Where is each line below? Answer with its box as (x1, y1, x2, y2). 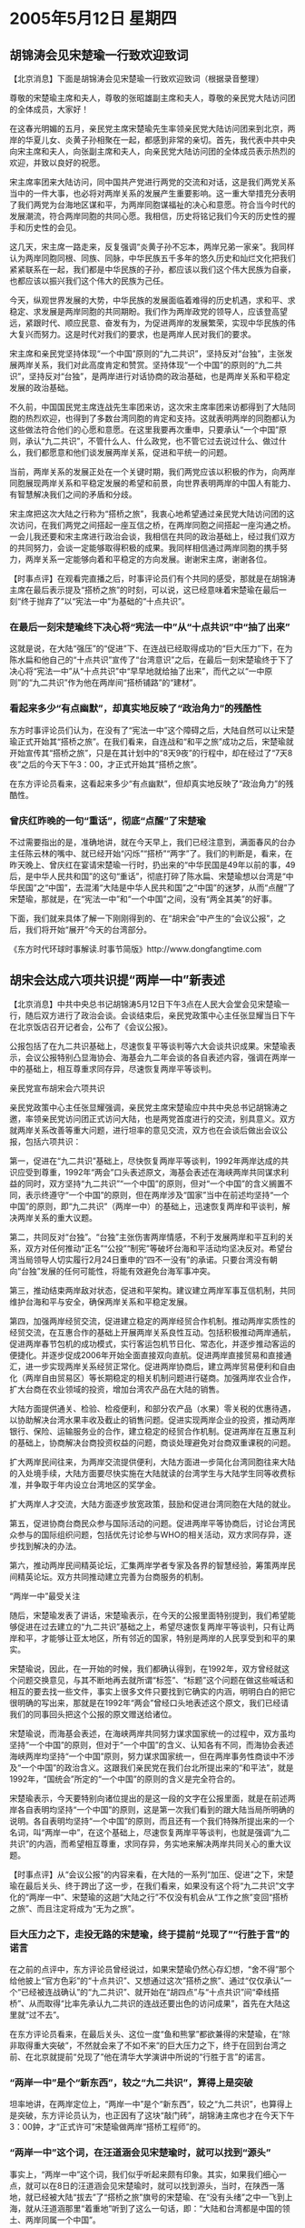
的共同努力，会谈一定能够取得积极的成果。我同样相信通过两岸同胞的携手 (9, 543, 280, 553)
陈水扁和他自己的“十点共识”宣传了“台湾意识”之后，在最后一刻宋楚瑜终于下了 (9, 654, 294, 665)
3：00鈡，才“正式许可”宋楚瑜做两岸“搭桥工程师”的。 (9, 2122, 206, 2133)
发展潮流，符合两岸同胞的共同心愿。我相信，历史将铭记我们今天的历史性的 (9, 211, 288, 221)
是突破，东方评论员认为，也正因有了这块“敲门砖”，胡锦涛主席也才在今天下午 (9, 2110, 295, 2121)
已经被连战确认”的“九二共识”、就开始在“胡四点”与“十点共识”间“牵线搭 (21, 1987, 280, 1997)
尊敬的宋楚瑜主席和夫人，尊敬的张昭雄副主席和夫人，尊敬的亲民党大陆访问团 (9, 93, 296, 103)
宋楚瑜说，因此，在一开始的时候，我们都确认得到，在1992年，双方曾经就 (9, 1663, 282, 1673)
